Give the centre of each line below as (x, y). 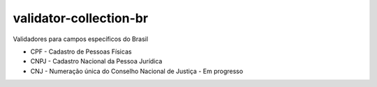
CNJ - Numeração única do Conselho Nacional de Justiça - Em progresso (137, 71)
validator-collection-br (81, 18)
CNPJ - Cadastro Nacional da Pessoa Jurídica (96, 61)
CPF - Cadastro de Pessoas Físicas (81, 52)
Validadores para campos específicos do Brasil (81, 39)
